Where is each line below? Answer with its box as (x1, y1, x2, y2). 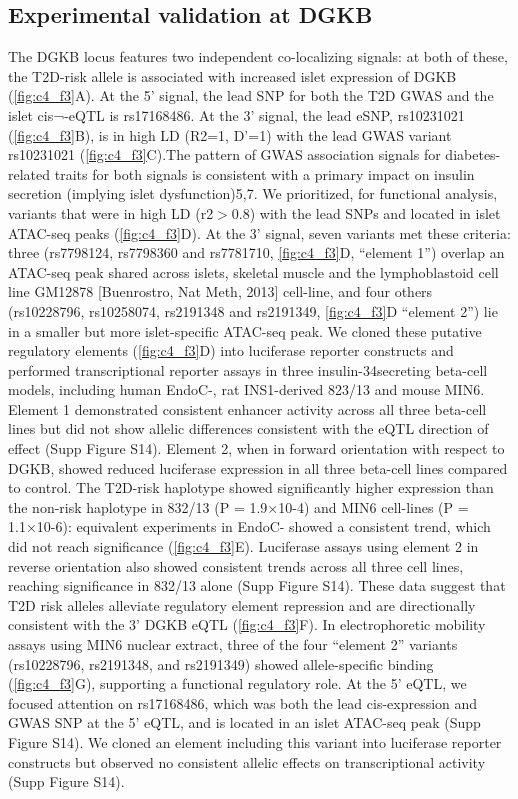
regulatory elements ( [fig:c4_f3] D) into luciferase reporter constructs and (8, 340, 454, 361)
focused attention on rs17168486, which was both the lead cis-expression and (8, 692, 478, 713)
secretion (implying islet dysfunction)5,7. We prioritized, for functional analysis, (8, 183, 498, 204)
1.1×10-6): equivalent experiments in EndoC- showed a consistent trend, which (8, 516, 491, 537)
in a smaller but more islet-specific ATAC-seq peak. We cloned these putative (8, 320, 482, 341)
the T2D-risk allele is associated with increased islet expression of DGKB (8, 65, 457, 86)
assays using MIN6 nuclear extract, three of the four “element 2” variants (8, 634, 458, 655)
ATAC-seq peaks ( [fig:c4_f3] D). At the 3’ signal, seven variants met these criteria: (8, 222, 511, 243)
